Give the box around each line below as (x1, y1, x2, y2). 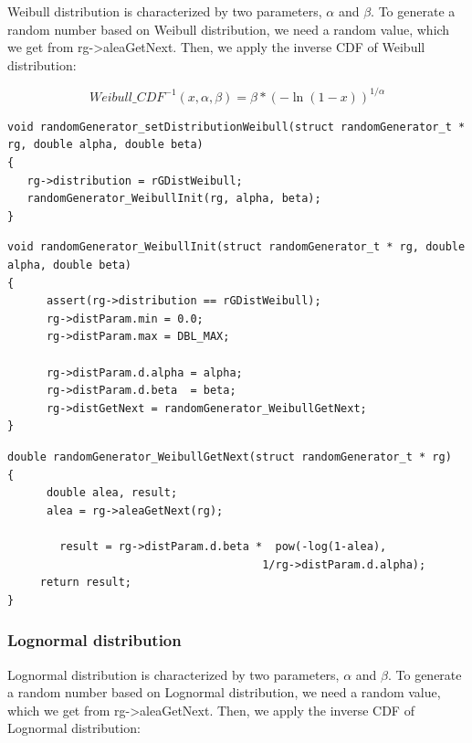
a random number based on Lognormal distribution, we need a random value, (7, 683, 441, 702)
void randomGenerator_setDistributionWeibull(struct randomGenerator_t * (7, 120, 466, 133)
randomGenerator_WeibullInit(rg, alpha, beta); (26, 192, 321, 206)
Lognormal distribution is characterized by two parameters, (7, 664, 340, 684)
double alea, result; (46, 486, 178, 500)
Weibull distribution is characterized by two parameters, (7, 2, 322, 20)
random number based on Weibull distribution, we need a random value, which (7, 19, 450, 38)
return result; (39, 576, 132, 589)
